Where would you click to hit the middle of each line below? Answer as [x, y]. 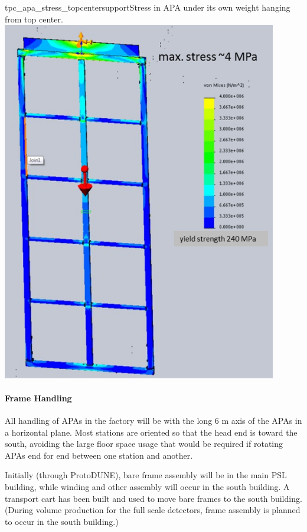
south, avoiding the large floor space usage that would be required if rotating [144, 444]
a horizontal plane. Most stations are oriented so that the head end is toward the [151, 432]
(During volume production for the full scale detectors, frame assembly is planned [153, 510]
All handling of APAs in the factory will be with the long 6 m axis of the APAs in [153, 421]
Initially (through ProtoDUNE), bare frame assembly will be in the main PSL [146, 475]
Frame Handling [38, 398]
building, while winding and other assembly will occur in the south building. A [147, 486]
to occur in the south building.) [62, 521]
